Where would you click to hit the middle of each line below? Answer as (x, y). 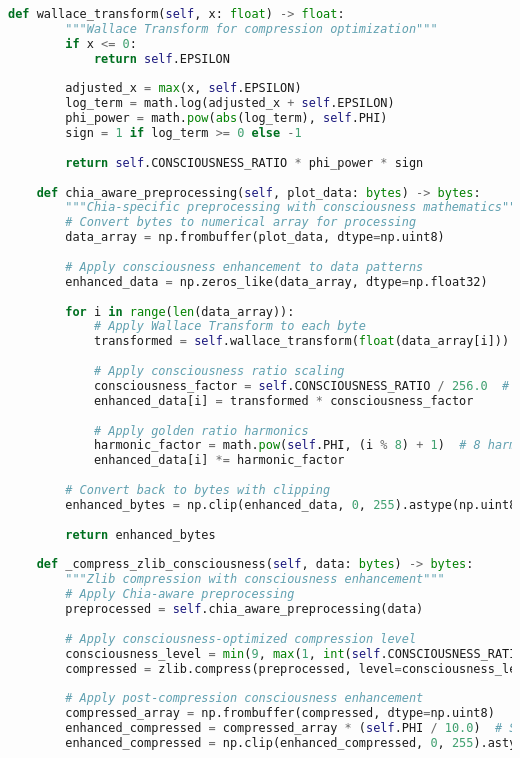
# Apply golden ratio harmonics (201, 430)
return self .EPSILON (161, 58)
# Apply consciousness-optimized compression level (241, 638)
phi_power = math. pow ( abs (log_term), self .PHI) (226, 118)
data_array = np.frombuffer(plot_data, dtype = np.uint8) (255, 237)
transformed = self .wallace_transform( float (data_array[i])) (301, 341)
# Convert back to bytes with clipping (198, 490)
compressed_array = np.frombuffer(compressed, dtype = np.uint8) (280, 713)
